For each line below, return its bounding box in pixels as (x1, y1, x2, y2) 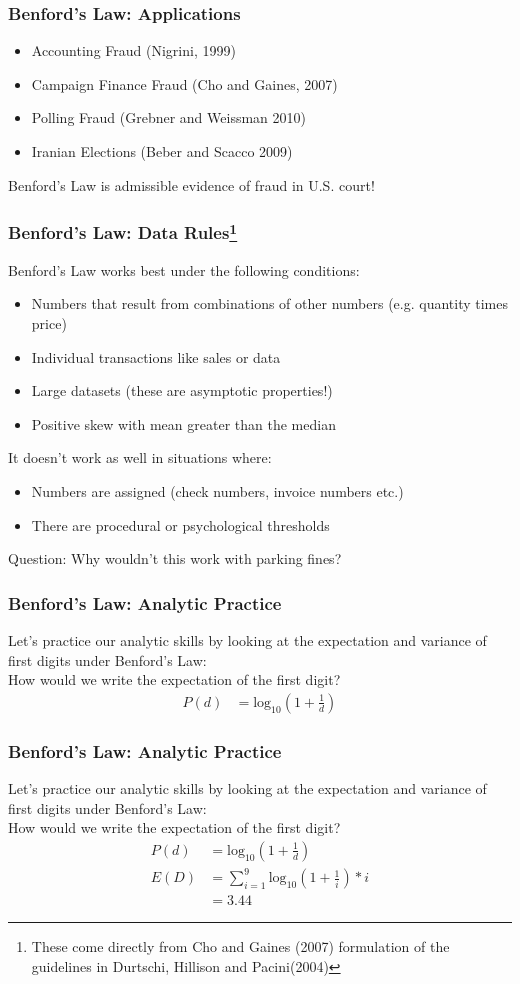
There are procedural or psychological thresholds (31, 514, 330, 535)
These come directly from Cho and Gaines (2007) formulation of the (31, 936, 450, 957)
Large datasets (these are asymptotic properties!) (31, 380, 333, 401)
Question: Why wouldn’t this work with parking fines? (8, 548, 342, 569)
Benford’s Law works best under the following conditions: (8, 259, 360, 280)
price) (31, 313, 67, 334)
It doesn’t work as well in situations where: (8, 447, 272, 468)
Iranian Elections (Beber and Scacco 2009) (31, 141, 293, 161)
